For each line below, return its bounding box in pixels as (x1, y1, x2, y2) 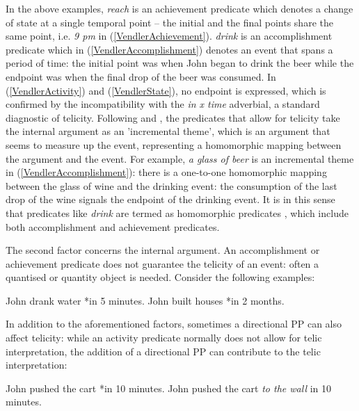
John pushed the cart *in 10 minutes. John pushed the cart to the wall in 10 (6, 380, 331, 395)
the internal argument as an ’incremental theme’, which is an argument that (6, 124, 330, 138)
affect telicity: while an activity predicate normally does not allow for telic (6, 330, 322, 345)
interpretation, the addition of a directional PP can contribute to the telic (6, 344, 321, 358)
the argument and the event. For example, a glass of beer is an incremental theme (6, 151, 354, 166)
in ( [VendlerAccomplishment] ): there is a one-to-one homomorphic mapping (6, 165, 327, 179)
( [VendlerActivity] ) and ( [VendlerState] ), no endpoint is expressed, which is (6, 83, 326, 97)
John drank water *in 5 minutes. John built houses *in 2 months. (6, 293, 285, 307)
